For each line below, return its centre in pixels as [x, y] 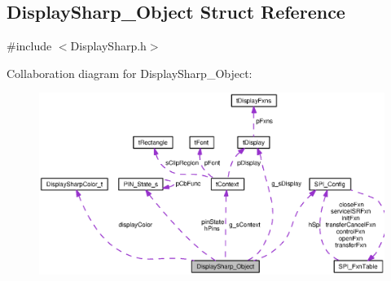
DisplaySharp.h [108, 46]
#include [29, 46]
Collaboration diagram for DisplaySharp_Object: [130, 73]
